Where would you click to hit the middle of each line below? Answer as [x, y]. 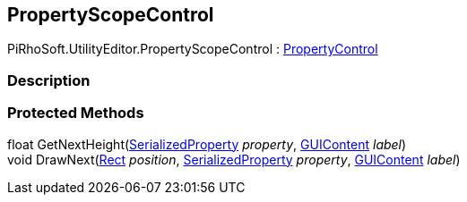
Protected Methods [76, 113]
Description [49, 80]
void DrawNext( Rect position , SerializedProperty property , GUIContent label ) [234, 159]
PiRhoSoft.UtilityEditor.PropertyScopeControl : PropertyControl [193, 49]
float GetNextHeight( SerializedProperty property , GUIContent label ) [207, 144]
